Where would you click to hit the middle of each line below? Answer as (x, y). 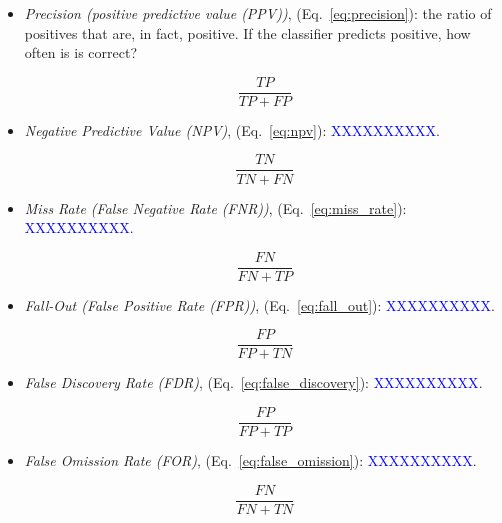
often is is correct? (81, 52)
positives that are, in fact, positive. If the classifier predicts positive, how (247, 32)
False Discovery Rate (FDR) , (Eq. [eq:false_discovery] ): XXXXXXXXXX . (253, 382)
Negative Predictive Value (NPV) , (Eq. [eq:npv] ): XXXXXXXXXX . (232, 129)
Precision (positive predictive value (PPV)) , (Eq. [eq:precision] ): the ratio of (258, 13)
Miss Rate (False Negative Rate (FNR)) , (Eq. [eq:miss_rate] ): (215, 207)
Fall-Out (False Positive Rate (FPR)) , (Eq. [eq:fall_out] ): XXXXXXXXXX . (259, 304)
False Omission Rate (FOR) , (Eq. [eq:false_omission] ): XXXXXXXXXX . (250, 460)
